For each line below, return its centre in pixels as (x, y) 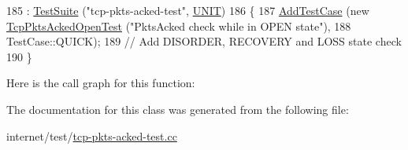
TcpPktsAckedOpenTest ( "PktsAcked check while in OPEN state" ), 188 (179, 26)
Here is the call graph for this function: (101, 83)
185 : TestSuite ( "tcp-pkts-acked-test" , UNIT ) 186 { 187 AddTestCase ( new (188, 10)
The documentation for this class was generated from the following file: (178, 109)
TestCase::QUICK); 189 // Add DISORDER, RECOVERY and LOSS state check (204, 41)
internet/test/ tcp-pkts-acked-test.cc (92, 135)
